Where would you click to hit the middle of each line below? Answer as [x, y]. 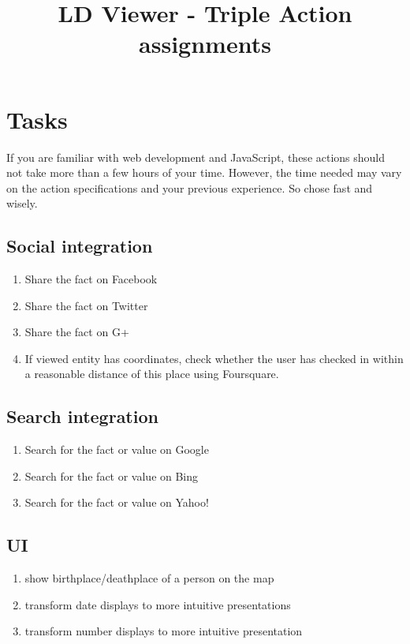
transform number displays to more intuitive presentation [164, 631]
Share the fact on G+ [77, 332]
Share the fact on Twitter [86, 305]
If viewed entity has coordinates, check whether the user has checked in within [214, 358]
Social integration [80, 246]
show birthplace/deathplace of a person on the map [149, 578]
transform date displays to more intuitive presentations [158, 604]
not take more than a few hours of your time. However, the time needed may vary [204, 172]
